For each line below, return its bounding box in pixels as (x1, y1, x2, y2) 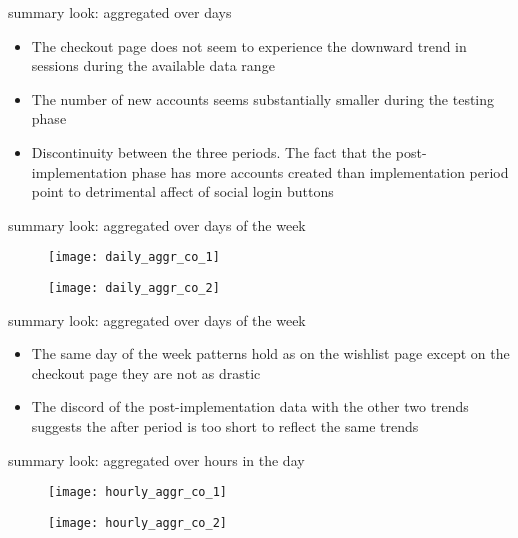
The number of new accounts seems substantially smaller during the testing (31, 88, 495, 109)
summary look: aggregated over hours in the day (8, 449, 305, 470)
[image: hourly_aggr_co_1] (48, 485, 227, 500)
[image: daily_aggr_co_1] (48, 250, 220, 265)
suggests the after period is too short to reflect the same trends (31, 416, 419, 437)
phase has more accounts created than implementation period (131, 161, 509, 182)
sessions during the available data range (31, 55, 275, 76)
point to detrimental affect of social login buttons (31, 181, 334, 202)
